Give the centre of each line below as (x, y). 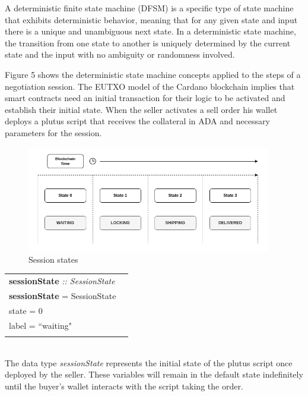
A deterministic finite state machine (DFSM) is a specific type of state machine (149, 8)
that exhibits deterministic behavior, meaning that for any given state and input (151, 19)
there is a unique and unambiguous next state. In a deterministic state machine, (150, 31)
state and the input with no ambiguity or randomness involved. (120, 54)
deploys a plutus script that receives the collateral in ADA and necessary (137, 121)
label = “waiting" (40, 325)
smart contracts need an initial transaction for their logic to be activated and (145, 98)
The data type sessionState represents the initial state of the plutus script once (149, 362)
